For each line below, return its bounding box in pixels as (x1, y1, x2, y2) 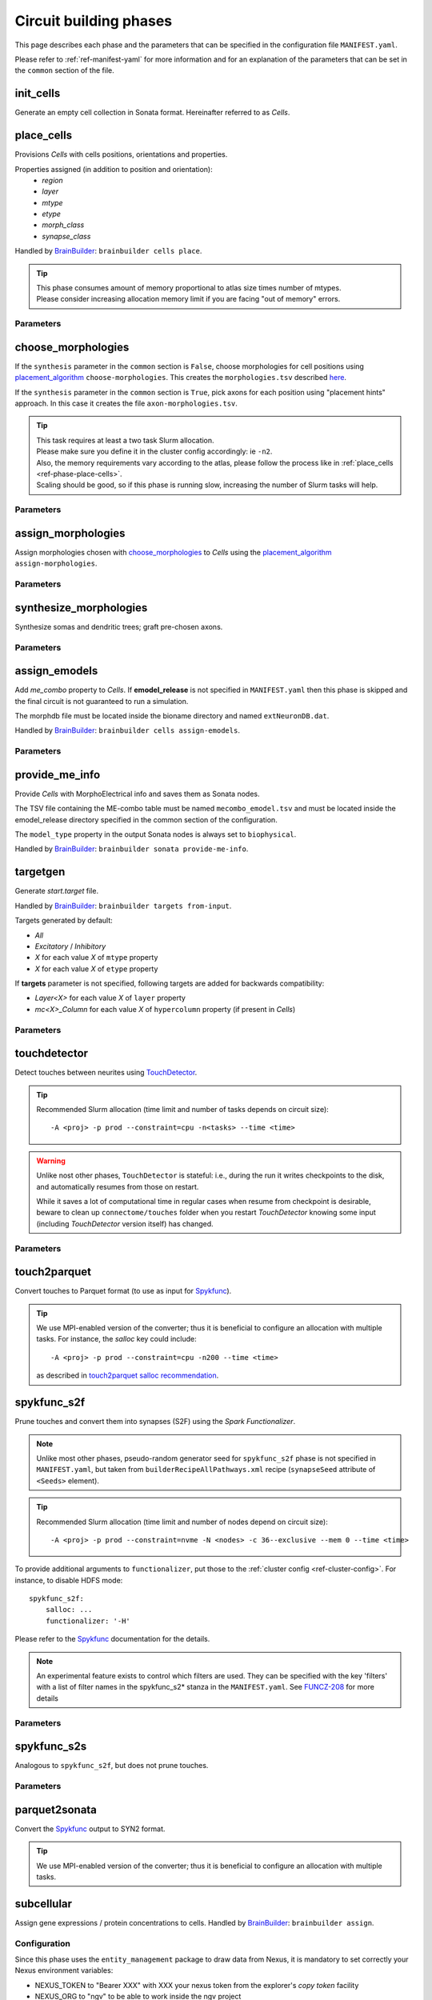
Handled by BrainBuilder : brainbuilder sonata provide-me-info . (14, 844, 249, 854)
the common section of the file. (14, 66, 115, 75)
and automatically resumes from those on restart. (36, 1182, 199, 1191)
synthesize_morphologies (14, 601, 148, 614)
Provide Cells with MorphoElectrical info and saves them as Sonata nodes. (14, 789, 260, 798)
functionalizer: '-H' (45, 1616, 131, 1626)
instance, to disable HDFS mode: (14, 1575, 123, 1585)
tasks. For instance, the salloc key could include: (36, 1334, 198, 1344)
